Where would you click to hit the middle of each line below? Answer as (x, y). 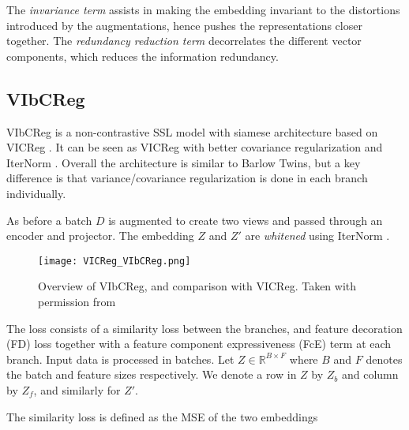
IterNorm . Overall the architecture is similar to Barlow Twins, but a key (184, 162)
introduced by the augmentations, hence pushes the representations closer (184, 25)
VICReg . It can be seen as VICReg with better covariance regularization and (195, 147)
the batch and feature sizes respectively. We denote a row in (152, 374)
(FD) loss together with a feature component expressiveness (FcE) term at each (199, 344)
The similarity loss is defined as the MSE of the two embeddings (162, 416)
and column (370, 374)
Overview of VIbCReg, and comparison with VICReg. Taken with (197, 286)
